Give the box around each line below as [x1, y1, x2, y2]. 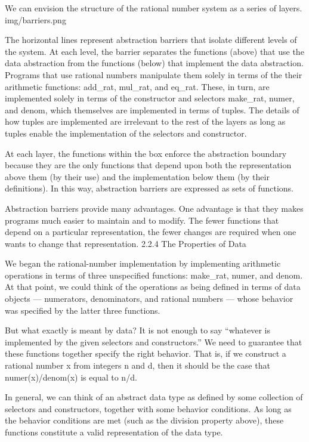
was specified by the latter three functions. [5, 304, 160, 316]
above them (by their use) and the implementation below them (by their [5, 170, 270, 183]
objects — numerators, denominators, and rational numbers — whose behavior [5, 292, 293, 305]
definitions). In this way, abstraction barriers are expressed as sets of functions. [5, 182, 294, 194]
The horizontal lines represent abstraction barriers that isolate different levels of [5, 33, 297, 46]
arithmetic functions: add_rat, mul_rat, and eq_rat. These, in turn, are [5, 80, 270, 92]
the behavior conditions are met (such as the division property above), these [5, 414, 284, 426]
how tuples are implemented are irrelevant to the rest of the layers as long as [5, 115, 286, 128]
